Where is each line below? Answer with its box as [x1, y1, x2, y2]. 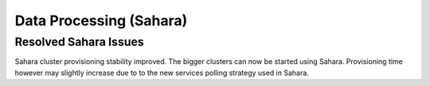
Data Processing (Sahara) [14, 12, 188, 29]
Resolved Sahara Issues [14, 35, 145, 49]
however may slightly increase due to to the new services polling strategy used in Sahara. [14, 68, 310, 77]
